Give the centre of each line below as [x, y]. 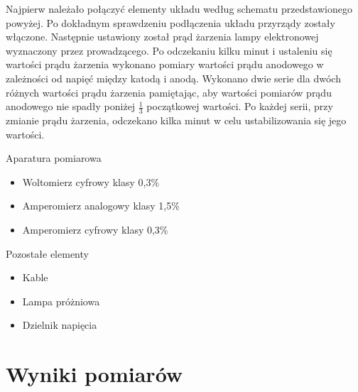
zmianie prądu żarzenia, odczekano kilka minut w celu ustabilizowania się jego [176, 120]
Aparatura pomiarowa [54, 158]
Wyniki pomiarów [94, 374]
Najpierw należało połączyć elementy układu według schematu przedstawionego [179, 9]
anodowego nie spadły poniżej [71, 106]
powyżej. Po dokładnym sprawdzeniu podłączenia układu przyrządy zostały [170, 22]
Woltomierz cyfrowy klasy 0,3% [91, 181]
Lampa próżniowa [61, 301]
